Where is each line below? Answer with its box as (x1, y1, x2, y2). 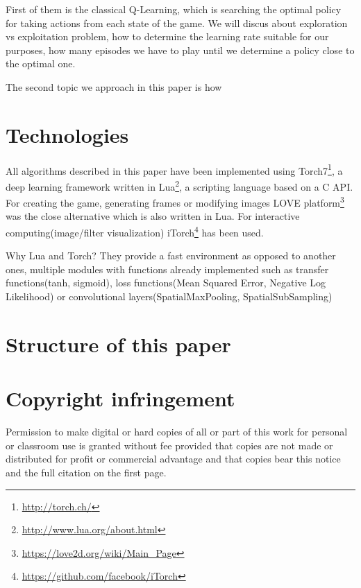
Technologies (6, 120, 129, 148)
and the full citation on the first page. (6, 465, 167, 479)
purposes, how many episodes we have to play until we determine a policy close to (6, 42, 355, 57)
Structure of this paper (6, 329, 231, 358)
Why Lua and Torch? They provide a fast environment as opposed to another (6, 248, 336, 263)
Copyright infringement (6, 384, 235, 413)
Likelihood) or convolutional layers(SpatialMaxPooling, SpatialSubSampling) (6, 289, 333, 304)
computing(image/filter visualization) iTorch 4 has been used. (6, 223, 264, 239)
